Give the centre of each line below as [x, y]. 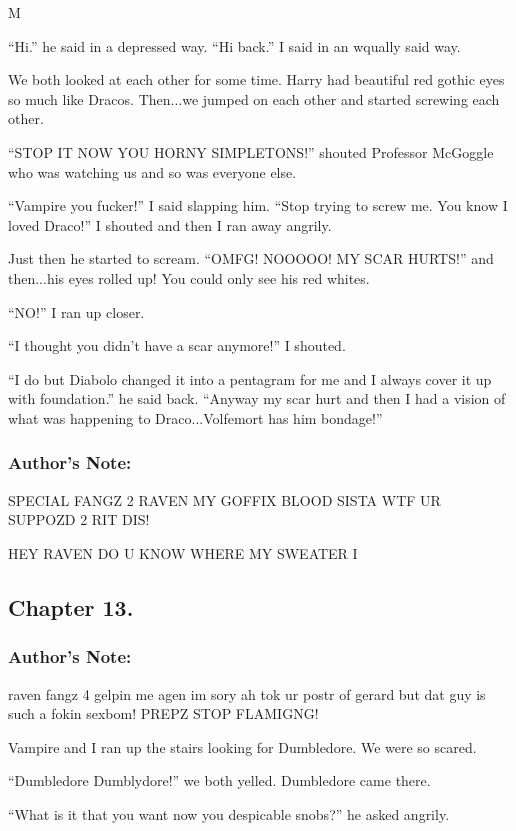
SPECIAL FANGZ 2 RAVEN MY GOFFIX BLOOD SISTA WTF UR [224, 499]
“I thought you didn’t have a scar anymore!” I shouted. [177, 345]
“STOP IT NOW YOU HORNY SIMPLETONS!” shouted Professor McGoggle [251, 151]
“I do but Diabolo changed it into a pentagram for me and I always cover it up [250, 378]
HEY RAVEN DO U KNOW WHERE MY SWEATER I [183, 552]
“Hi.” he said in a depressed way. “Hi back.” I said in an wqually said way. [234, 45]
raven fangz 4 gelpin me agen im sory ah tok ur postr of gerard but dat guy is [247, 693]
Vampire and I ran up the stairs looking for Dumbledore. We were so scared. [242, 746]
